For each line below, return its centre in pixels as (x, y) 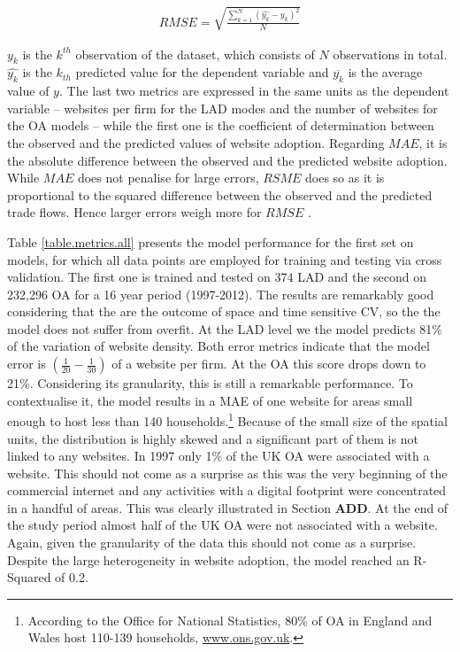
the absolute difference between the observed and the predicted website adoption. (227, 160)
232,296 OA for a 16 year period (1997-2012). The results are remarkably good (221, 294)
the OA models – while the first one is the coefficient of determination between (221, 125)
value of (28, 91)
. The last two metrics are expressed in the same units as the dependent (254, 91)
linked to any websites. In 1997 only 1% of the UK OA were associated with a (218, 456)
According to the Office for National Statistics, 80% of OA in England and (230, 620)
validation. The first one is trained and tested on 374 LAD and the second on (217, 277)
